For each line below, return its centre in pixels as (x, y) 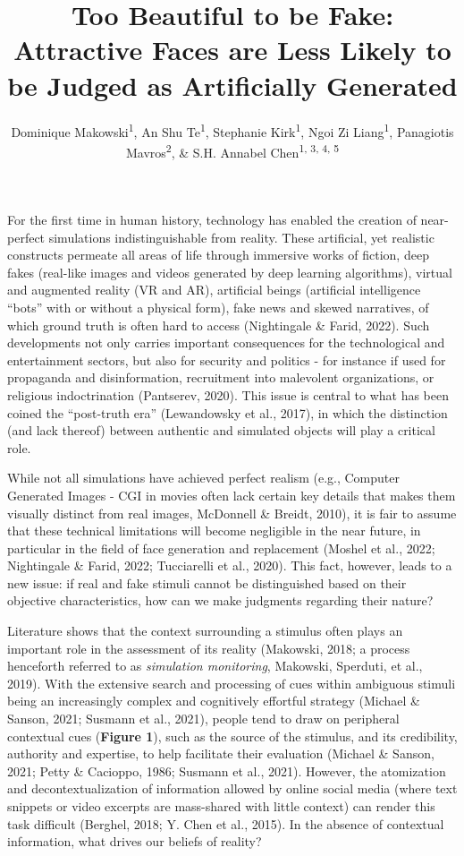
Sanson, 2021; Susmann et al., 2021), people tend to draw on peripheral (203, 719)
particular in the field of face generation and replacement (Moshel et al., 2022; (221, 548)
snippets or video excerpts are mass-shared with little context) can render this (221, 806)
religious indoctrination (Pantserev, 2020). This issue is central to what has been (228, 394)
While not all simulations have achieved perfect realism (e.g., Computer (203, 478)
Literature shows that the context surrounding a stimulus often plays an (205, 631)
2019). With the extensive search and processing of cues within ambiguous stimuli (232, 683)
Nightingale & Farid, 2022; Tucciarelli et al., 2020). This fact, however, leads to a (230, 565)
